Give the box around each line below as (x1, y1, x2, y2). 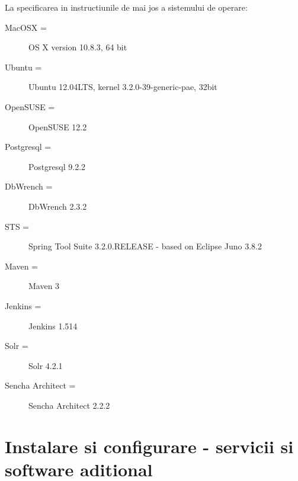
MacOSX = (5, 21, 47, 33)
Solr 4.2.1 (28, 359, 63, 371)
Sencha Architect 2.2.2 (28, 399, 110, 411)
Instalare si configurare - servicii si (5, 434, 294, 458)
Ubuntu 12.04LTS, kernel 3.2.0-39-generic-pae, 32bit (28, 81, 217, 93)
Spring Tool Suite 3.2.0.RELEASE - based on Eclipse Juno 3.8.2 (28, 240, 262, 252)
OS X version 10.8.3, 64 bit (28, 41, 127, 53)
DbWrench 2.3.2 (28, 200, 87, 212)
